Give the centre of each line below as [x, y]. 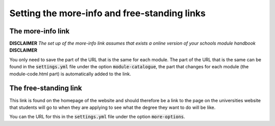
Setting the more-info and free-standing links [107, 13]
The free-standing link [46, 88]
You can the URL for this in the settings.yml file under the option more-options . [97, 117]
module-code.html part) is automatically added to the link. [70, 74]
